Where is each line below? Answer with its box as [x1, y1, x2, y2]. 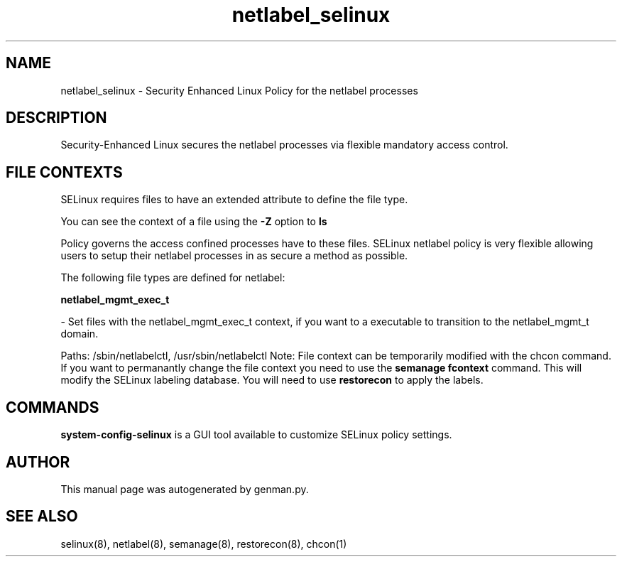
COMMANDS [6, 398, 99, 416]
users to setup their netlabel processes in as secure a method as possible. [60, 249, 408, 262]
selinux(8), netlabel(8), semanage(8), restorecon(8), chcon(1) [60, 537, 347, 550]
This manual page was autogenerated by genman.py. [60, 482, 309, 495]
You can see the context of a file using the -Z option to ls [60, 215, 327, 228]
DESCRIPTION [6, 109, 107, 127]
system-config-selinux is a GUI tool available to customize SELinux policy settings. [60, 428, 452, 441]
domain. [60, 328, 99, 340]
